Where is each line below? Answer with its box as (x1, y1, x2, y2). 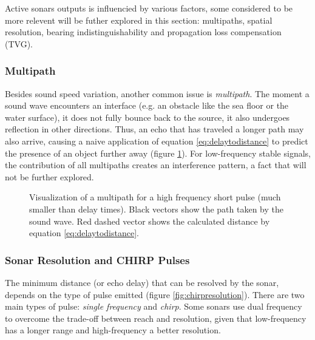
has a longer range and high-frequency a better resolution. (5, 324, 221, 336)
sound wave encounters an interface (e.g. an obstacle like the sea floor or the (5, 99, 289, 112)
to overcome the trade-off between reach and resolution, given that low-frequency (5, 311, 307, 324)
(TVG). (5, 37, 33, 50)
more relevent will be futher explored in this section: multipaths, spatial (5, 13, 273, 26)
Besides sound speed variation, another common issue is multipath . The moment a (5, 87, 310, 100)
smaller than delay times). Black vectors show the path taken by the (29, 202, 283, 215)
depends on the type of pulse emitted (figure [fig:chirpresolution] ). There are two (5, 288, 305, 301)
